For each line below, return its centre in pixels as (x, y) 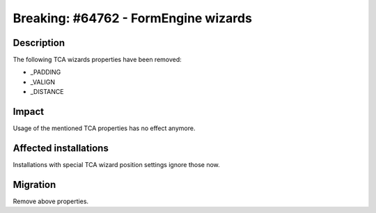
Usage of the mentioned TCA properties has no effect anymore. (104, 128)
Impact (29, 112)
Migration (34, 184)
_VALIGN (43, 82)
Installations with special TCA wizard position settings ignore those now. (117, 165)
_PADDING (46, 72)
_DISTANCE (47, 92)
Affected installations (61, 148)
